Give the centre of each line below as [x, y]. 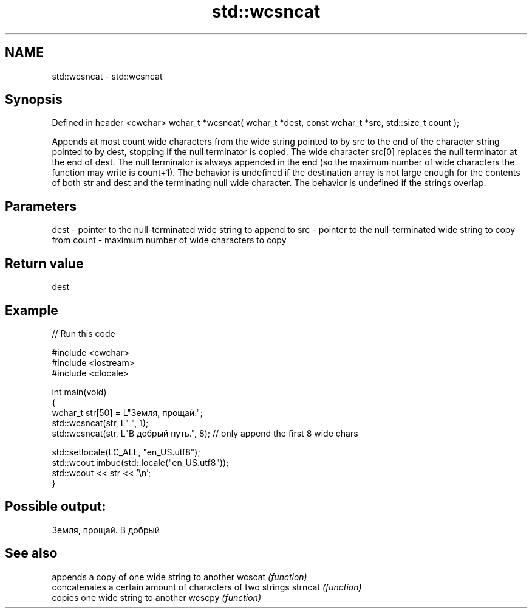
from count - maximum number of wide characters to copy [169, 240]
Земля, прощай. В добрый [106, 530]
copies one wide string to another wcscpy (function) [156, 597]
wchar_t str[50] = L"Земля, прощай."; [127, 412]
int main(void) [79, 392]
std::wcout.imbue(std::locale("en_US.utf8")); [140, 462]
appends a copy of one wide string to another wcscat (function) [179, 577]
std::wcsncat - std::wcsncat [107, 76]
